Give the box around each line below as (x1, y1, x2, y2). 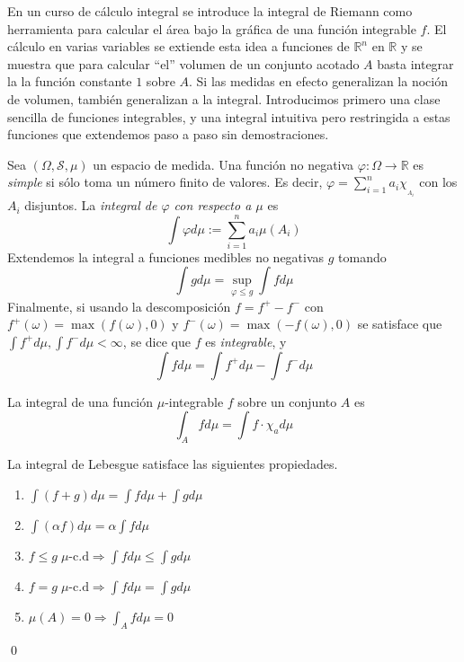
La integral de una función (7, 392, 154, 410)
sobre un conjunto (237, 392, 337, 410)
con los (419, 172, 458, 191)
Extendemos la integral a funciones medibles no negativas (7, 247, 325, 266)
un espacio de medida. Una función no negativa (93, 154, 354, 173)
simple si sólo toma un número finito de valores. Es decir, (7, 172, 323, 191)
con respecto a (174, 196, 252, 215)
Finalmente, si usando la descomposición (7, 296, 231, 315)
